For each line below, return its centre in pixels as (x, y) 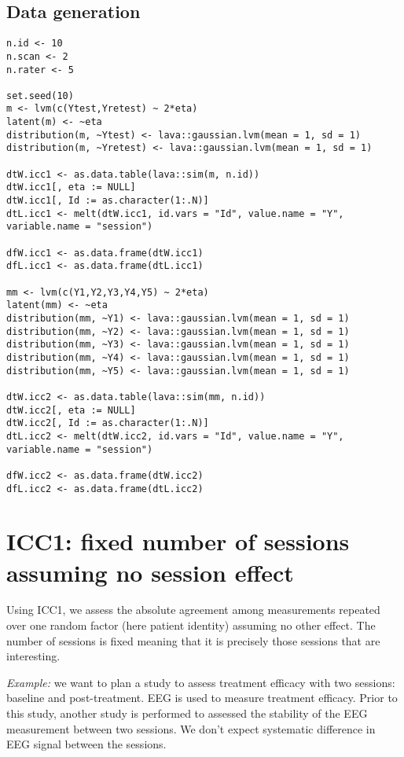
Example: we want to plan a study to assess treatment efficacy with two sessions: (201, 682)
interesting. (33, 656)
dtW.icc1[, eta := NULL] (71, 187)
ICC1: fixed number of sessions (178, 541)
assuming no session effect (150, 572)
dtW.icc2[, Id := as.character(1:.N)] (108, 423)
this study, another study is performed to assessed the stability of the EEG (187, 713)
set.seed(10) (40, 96)
